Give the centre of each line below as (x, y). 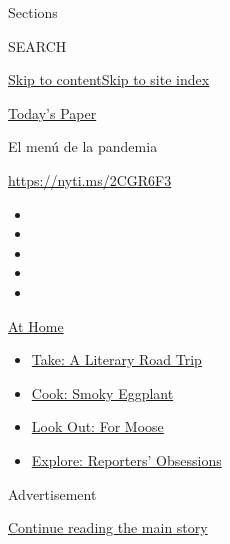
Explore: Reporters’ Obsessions (126, 459)
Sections (33, 12)
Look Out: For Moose (97, 426)
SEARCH (37, 45)
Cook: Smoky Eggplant (102, 392)
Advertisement (52, 493)
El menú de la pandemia (83, 146)
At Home (36, 325)
